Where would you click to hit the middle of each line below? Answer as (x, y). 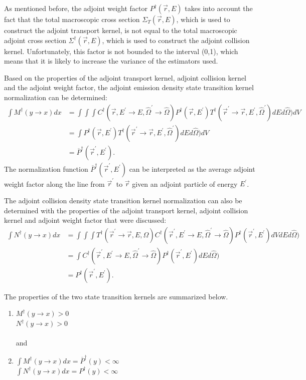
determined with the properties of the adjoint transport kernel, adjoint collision (126, 210)
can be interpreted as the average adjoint (192, 168)
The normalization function (46, 168)
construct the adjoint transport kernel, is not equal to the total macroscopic (121, 30)
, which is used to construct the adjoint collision (176, 40)
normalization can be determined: (56, 97)
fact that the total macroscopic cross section (72, 19)
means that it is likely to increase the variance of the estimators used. (111, 61)
